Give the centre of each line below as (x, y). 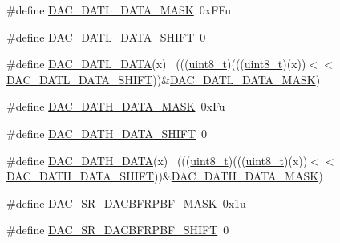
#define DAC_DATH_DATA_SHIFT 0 (107, 133)
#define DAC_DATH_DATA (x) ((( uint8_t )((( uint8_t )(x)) (157, 160)
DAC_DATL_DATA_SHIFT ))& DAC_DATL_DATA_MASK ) (164, 79)
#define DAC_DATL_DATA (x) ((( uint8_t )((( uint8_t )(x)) (156, 64)
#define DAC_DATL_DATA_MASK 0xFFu (119, 10)
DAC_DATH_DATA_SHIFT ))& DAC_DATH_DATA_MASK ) (165, 176)
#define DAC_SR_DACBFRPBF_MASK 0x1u (126, 202)
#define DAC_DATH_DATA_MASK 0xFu (116, 106)
